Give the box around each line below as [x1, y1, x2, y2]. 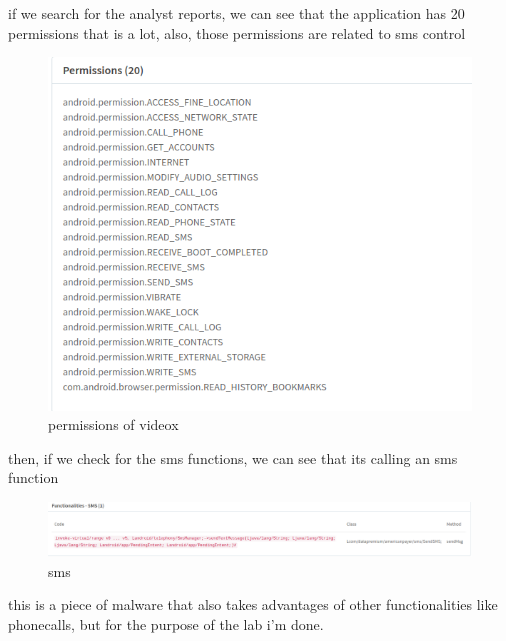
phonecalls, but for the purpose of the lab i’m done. [8, 613, 324, 634]
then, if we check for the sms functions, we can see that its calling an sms [8, 447, 458, 468]
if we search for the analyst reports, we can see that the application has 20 [8, 3, 465, 23]
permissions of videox [48, 414, 179, 435]
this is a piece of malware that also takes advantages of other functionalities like [8, 594, 498, 615]
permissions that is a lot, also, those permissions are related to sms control [8, 22, 466, 43]
